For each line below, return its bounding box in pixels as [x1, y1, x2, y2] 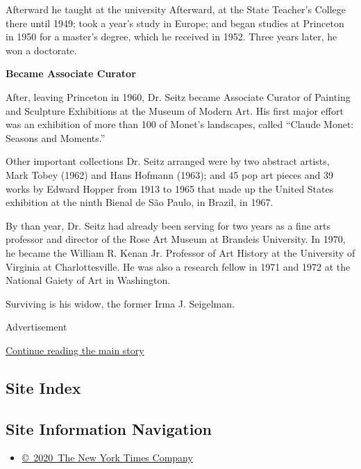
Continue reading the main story [6, 342, 144, 357]
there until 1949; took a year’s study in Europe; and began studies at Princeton [6, 15, 344, 30]
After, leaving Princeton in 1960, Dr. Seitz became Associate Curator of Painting [6, 89, 351, 104]
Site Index [6, 376, 81, 398]
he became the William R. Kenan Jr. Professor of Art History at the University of [6, 245, 355, 260]
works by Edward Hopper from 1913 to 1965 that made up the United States [6, 181, 334, 196]
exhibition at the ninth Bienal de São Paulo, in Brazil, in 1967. [6, 195, 274, 209]
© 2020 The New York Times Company [22, 450, 193, 465]
